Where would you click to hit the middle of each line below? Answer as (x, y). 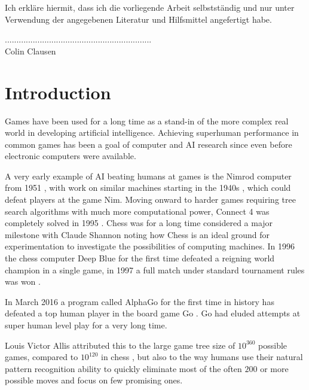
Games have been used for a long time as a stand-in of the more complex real (147, 121)
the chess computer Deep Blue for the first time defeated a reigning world (140, 258)
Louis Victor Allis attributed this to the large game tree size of (120, 345)
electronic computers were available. (71, 156)
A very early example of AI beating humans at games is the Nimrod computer (148, 176)
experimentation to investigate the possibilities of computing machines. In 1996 (150, 246)
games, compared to (42, 357)
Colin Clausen (30, 51)
